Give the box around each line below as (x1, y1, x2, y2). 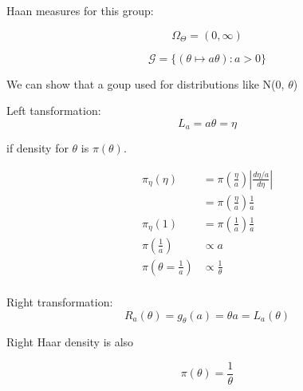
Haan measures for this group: (6, 2, 154, 18)
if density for (6, 140, 69, 156)
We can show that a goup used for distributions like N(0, (6, 75, 285, 92)
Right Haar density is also (6, 334, 134, 350)
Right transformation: (6, 294, 113, 310)
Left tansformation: (6, 102, 101, 119)
